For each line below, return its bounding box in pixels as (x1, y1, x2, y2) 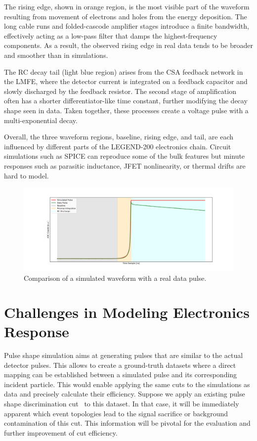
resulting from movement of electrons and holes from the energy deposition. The (4, 11, 247, 21)
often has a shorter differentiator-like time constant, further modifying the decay (4, 95, 248, 106)
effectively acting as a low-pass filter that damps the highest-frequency (4, 30, 217, 41)
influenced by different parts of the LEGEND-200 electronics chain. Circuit (4, 141, 231, 151)
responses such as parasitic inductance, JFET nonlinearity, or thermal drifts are (4, 160, 246, 171)
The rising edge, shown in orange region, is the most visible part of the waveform (4, 1, 250, 11)
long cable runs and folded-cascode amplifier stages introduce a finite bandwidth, (4, 21, 249, 31)
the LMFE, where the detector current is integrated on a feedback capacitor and (4, 76, 248, 87)
